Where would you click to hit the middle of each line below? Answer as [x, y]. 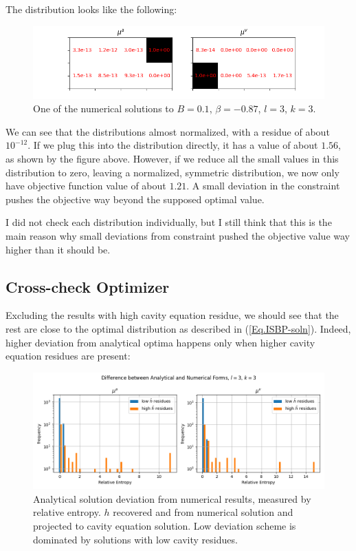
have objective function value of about [86, 186]
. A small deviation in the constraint [263, 186]
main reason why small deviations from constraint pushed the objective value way [178, 235]
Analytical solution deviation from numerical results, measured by [172, 498]
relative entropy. [67, 512]
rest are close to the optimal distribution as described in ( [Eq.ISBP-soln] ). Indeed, [178, 328]
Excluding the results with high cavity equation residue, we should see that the [172, 315]
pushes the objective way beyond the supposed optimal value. [135, 199]
